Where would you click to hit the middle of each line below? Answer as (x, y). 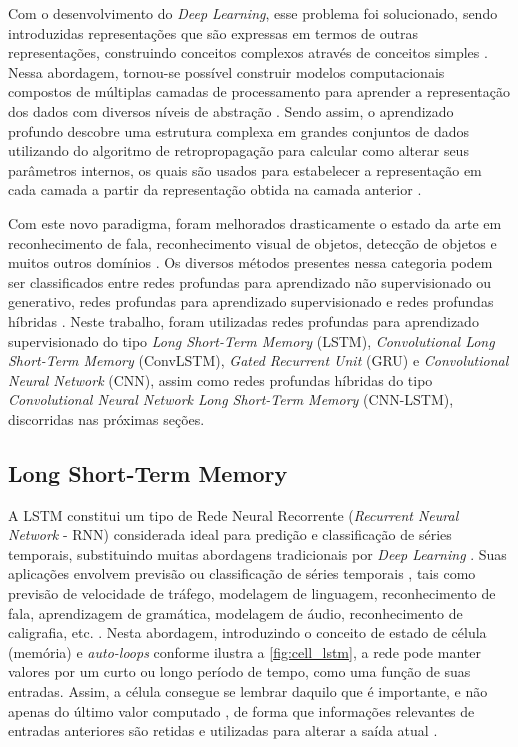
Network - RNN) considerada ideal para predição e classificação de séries (230, 534)
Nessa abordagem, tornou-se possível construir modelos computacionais (226, 71)
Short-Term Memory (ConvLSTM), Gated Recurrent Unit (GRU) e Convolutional (258, 360)
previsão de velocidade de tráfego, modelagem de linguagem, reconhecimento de (252, 593)
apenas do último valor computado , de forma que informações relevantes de (241, 710)
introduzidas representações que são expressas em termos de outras (213, 32)
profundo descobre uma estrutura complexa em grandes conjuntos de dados (239, 130)
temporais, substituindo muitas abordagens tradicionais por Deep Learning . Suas (257, 553)
